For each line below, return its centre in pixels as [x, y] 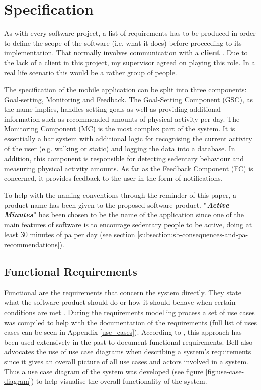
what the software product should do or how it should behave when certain [120, 302]
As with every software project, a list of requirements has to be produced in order [130, 33]
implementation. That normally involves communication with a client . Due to [126, 53]
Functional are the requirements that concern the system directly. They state [123, 292]
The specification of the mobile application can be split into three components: [125, 89]
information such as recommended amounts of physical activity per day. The [122, 119]
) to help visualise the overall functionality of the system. [119, 381]
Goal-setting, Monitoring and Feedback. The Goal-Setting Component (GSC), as [128, 99]
